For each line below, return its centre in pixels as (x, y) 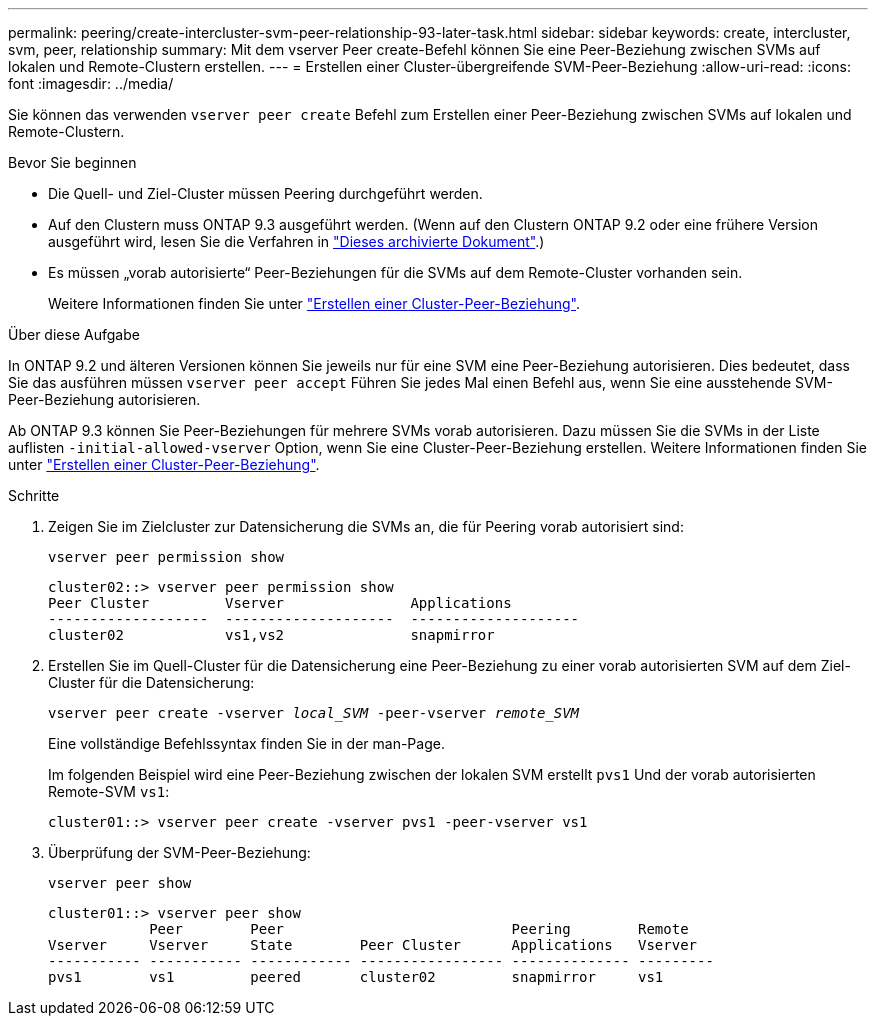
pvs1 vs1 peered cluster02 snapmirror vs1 (356, 977)
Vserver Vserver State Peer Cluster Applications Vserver (373, 945)
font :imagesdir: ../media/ (91, 83)
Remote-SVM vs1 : (109, 791)
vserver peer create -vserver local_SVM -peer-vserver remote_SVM (314, 713)
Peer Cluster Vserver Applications (280, 603)
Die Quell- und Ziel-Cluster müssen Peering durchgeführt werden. (265, 193)
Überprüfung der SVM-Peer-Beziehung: (179, 852)
